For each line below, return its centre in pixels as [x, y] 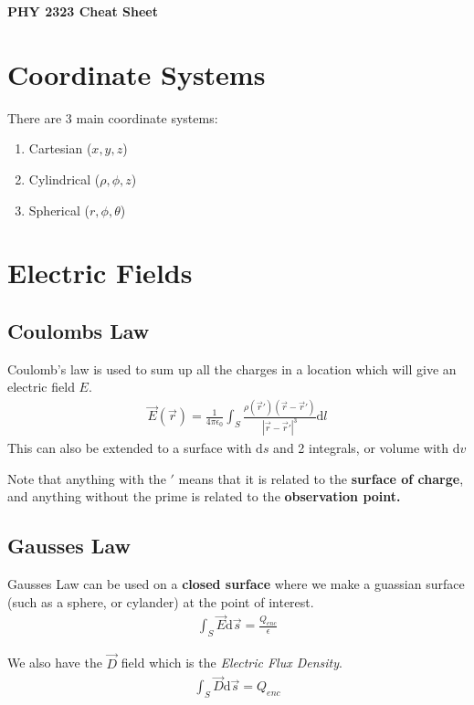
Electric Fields [100, 273]
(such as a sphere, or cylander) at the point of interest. [161, 601]
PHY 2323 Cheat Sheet [83, 11]
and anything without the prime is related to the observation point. [204, 496]
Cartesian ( [60, 148]
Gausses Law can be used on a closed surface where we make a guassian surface [236, 584]
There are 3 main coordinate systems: [113, 117]
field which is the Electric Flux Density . [232, 663]
